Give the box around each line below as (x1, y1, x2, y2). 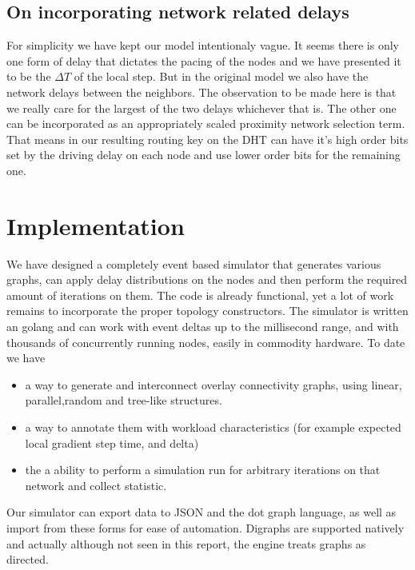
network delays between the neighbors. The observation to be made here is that (6, 83, 397, 100)
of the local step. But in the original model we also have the (74, 68, 369, 85)
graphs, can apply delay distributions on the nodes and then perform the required (6, 271, 408, 288)
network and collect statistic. (25, 476, 167, 493)
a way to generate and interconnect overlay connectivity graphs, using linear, (25, 376, 402, 393)
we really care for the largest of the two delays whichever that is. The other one (6, 99, 397, 116)
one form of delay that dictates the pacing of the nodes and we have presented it (6, 52, 401, 69)
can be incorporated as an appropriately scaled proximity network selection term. (6, 115, 405, 132)
